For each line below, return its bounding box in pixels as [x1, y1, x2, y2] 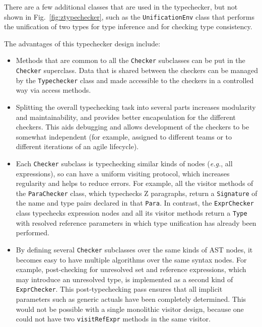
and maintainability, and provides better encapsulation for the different [16, 111, 236, 122]
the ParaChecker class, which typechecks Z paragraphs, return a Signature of [16, 187, 257, 198]
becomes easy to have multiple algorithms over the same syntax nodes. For [16, 254, 247, 265]
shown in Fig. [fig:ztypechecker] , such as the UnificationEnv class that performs [4, 11, 254, 22]
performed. [16, 227, 50, 238]
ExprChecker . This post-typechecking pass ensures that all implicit [16, 284, 223, 294]
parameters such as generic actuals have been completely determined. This [16, 294, 246, 304]
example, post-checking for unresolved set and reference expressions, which [16, 264, 246, 275]
